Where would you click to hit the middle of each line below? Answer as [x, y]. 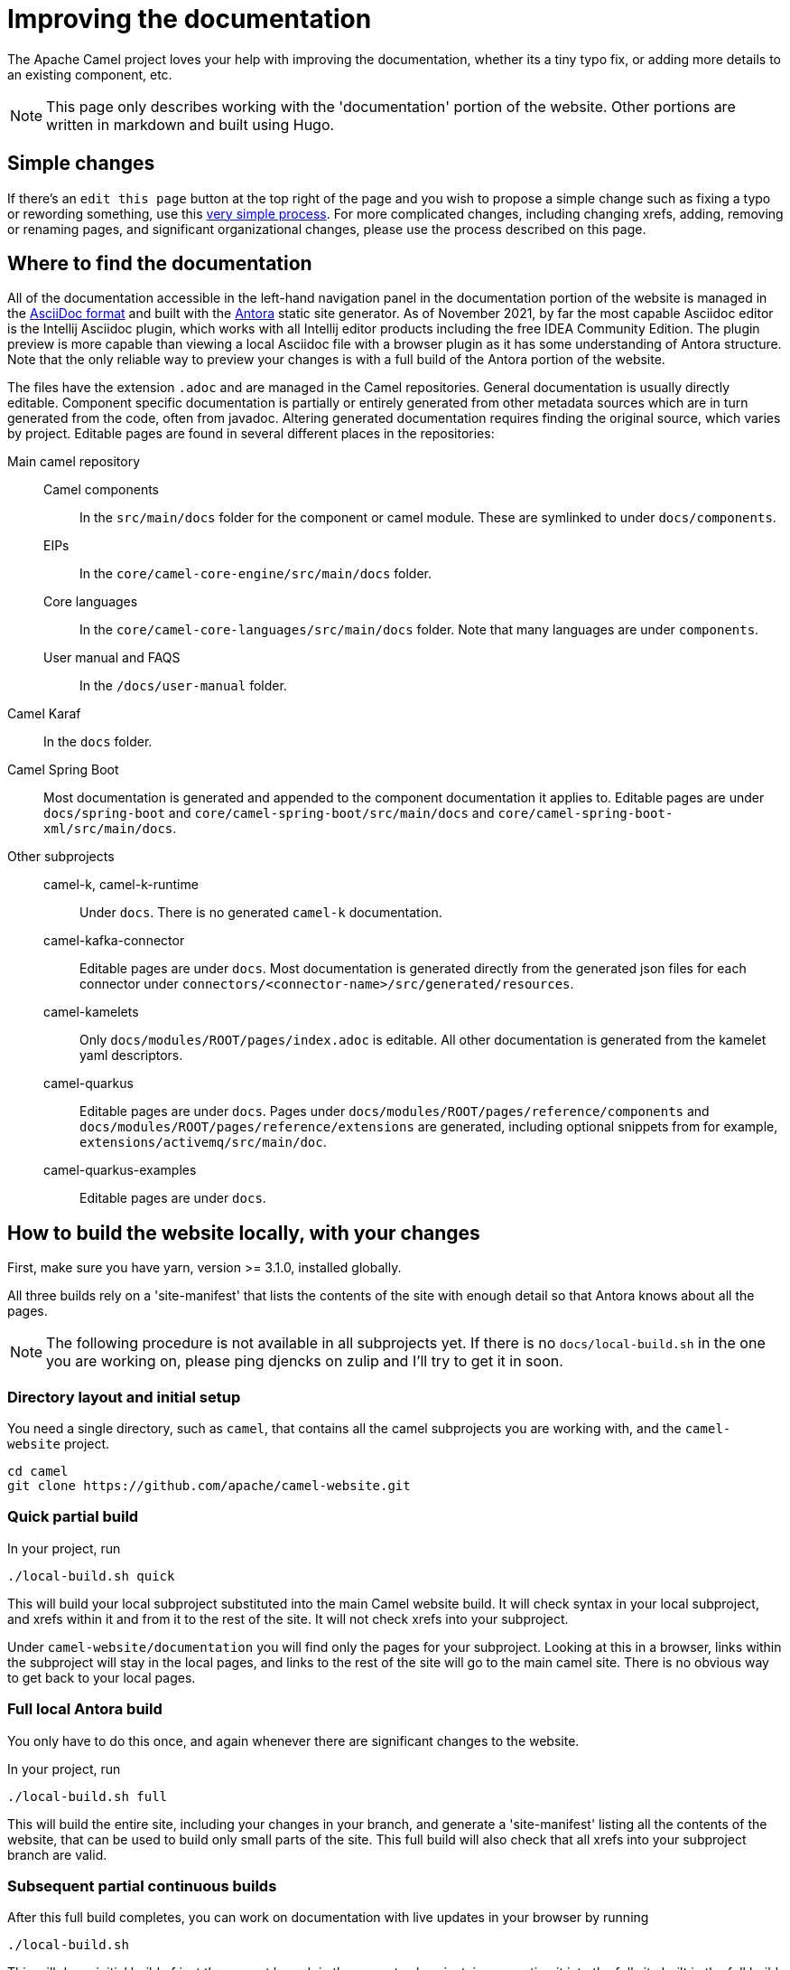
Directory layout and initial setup [124, 1397]
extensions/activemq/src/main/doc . [203, 1142]
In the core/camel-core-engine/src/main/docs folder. [256, 574]
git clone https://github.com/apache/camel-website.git [209, 1486]
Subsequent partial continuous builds [142, 1886]
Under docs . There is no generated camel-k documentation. [261, 913]
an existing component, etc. [90, 74]
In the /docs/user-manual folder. [183, 686]
